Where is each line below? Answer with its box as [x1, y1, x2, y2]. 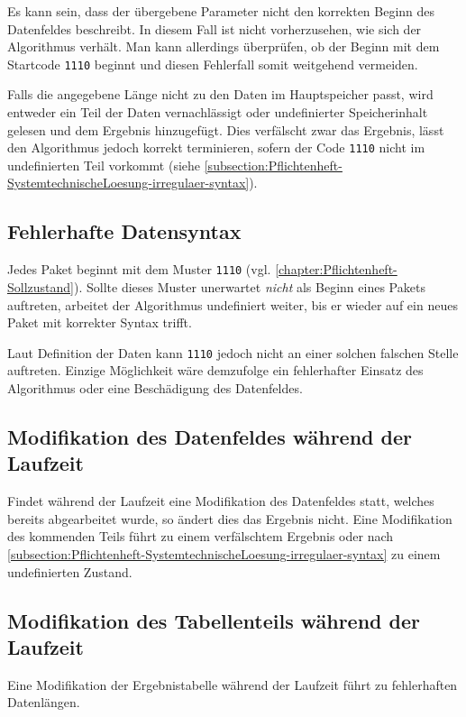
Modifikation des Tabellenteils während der [7, 606, 420, 634]
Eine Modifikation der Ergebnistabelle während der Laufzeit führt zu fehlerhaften [7, 675, 458, 694]
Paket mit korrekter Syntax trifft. [7, 313, 192, 332]
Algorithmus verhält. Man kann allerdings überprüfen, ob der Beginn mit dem [7, 37, 440, 56]
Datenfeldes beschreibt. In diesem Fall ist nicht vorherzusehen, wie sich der [7, 19, 422, 38]
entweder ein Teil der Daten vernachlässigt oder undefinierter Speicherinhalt [7, 103, 428, 122]
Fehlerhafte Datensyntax [7, 217, 242, 245]
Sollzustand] [7, 277, 74, 296]
